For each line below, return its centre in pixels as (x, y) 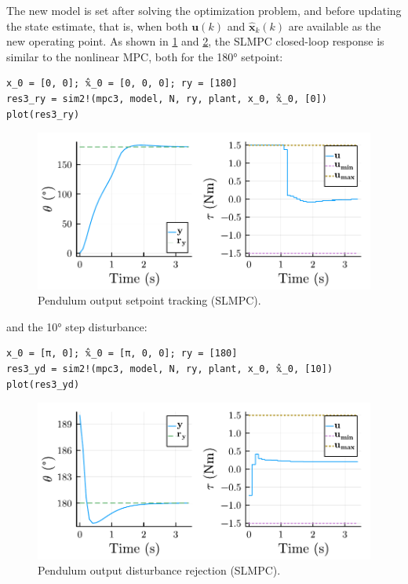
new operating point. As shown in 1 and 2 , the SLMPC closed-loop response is (195, 41)
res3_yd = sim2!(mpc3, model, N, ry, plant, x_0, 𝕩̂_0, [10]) (170, 369)
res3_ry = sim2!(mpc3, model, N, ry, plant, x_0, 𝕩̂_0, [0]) (167, 99)
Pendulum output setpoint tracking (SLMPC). (149, 300)
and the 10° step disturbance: (77, 326)
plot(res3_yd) (43, 384)
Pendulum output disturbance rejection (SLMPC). (159, 570)
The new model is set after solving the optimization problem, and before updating (204, 10)
